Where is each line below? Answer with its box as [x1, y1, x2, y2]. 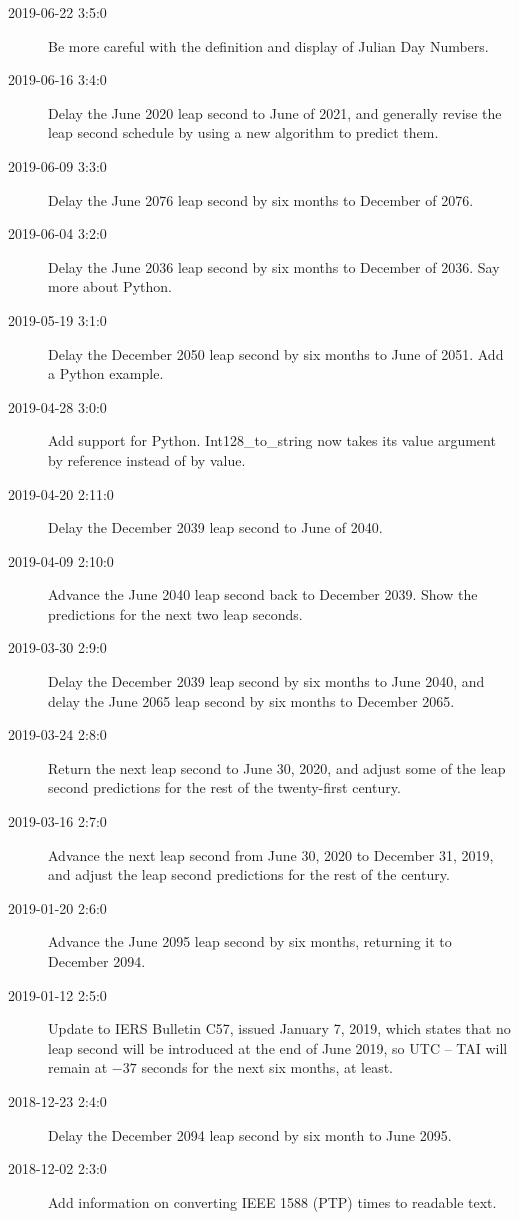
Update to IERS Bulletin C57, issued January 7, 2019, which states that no [48, 1018, 511, 1039]
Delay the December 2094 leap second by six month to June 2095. [48, 1124, 452, 1145]
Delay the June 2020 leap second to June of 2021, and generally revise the [48, 102, 502, 123]
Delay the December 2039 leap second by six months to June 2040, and [48, 671, 485, 692]
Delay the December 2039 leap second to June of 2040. [48, 517, 383, 538]
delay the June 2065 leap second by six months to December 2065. [48, 690, 455, 711]
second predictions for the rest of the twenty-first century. [48, 777, 401, 798]
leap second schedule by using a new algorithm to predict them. [48, 122, 439, 143]
